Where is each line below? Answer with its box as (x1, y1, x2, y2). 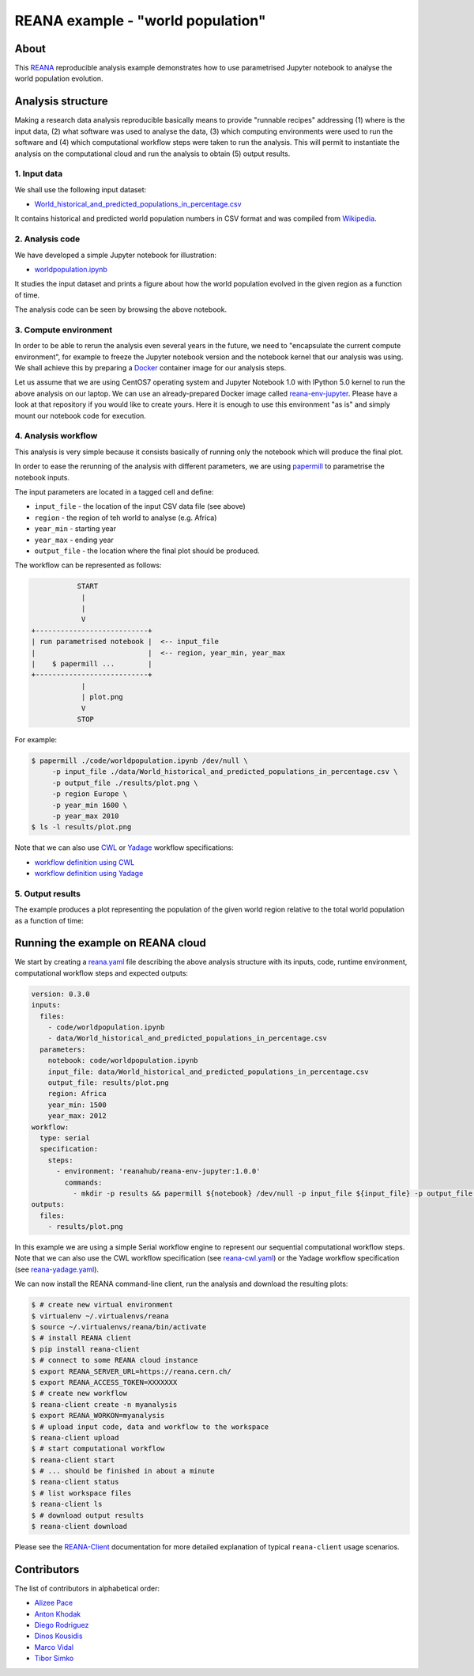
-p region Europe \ (51, 790, 128, 798)
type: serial (39, 1133, 90, 1143)
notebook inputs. (14, 472, 70, 482)
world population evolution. (14, 74, 103, 83)
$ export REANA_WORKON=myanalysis (31, 1411, 165, 1420)
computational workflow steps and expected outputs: (14, 968, 189, 977)
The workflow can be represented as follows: (14, 560, 162, 570)
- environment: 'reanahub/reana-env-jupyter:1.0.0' (56, 1167, 261, 1176)
